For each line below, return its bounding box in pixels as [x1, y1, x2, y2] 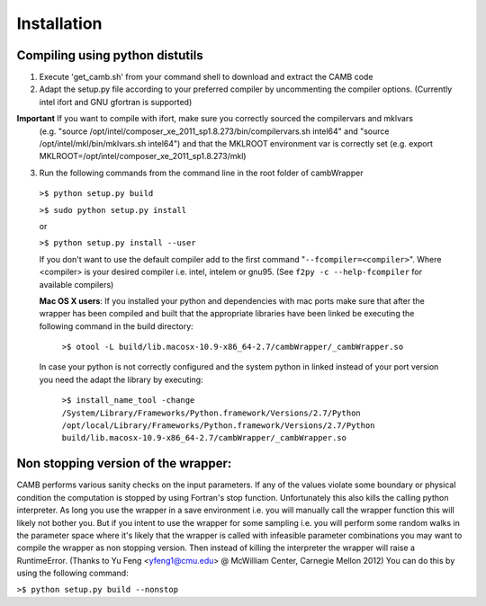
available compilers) [39, 279, 114, 290]
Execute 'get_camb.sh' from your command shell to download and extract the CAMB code [39, 72, 373, 83]
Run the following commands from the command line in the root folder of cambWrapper [39, 167, 364, 178]
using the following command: [16, 567, 130, 579]
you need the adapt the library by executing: [39, 374, 203, 385]
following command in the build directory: [39, 320, 193, 332]
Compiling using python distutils [16, 48, 203, 63]
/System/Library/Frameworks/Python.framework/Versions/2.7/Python [61, 407, 362, 418]
